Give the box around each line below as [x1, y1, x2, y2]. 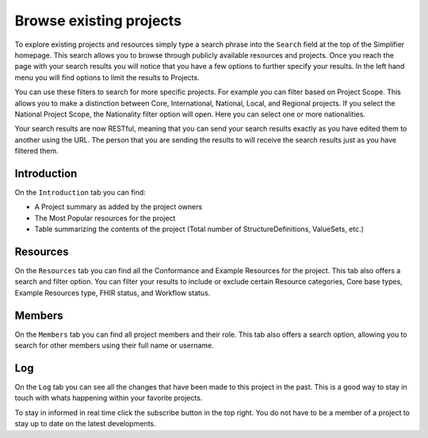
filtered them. [14, 147, 59, 156]
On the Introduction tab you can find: [14, 187, 146, 197]
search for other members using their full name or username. [14, 341, 214, 350]
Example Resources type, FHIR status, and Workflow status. [14, 288, 211, 297]
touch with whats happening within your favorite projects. [14, 393, 203, 403]
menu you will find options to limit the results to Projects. [14, 72, 200, 82]
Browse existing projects [14, 12, 182, 29]
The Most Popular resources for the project [34, 213, 176, 223]
